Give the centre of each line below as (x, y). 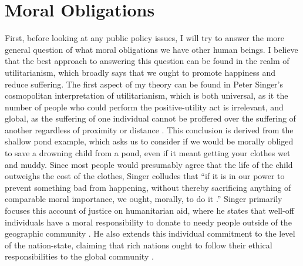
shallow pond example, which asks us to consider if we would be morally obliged (149, 141)
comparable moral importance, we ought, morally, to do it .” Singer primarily (144, 199)
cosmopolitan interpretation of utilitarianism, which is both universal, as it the (147, 95)
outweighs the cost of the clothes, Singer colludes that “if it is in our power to (145, 176)
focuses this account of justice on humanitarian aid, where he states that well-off (149, 211)
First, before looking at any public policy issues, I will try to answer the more (144, 38)
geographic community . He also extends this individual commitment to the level (150, 233)
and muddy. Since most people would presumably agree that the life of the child (149, 164)
